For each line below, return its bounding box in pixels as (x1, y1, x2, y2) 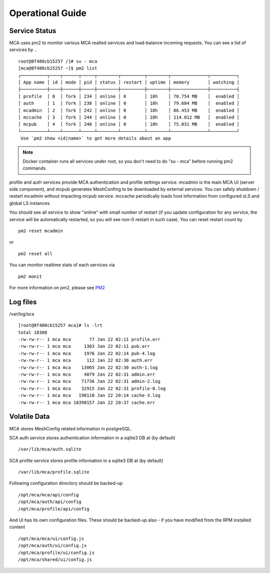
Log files (9, 298, 37, 306)
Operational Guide (9, 8, 87, 19)
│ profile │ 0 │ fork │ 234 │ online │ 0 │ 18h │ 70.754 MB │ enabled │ (18, 93, 240, 99)
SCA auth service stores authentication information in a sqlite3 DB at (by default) (9, 434, 175, 440)
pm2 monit (18, 273, 42, 279)
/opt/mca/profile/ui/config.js (18, 549, 95, 555)
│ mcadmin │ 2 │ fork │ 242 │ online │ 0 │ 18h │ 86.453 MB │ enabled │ (18, 108, 240, 113)
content (9, 524, 25, 530)
